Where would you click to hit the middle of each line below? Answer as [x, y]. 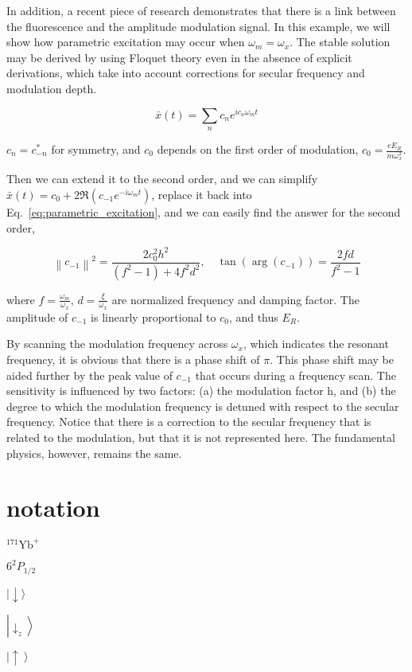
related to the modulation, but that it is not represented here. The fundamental [201, 438]
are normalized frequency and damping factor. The [235, 299]
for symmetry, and [96, 149]
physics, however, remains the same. [94, 453]
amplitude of [37, 316]
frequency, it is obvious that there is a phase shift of [133, 359]
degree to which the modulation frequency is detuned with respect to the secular [203, 406]
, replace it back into [202, 194]
